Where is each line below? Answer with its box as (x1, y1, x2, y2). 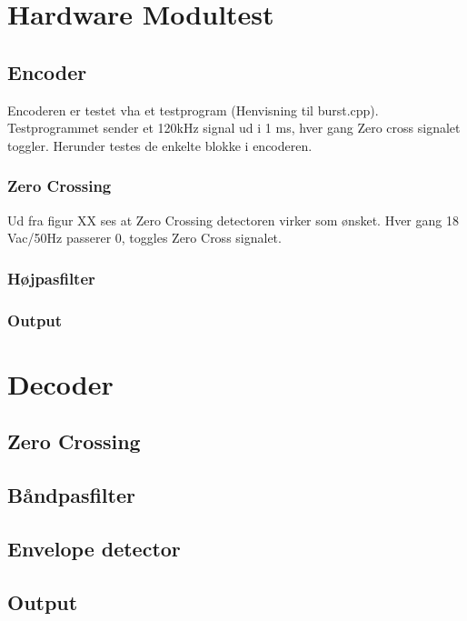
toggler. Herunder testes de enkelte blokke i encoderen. (7, 135, 313, 155)
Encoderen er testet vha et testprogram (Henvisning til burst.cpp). (7, 100, 379, 119)
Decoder (7, 365, 114, 402)
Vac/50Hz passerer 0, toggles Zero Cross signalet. (7, 228, 282, 247)
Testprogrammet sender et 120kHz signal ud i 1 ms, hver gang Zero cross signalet (7, 118, 461, 137)
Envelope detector (7, 534, 181, 562)
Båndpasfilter (7, 481, 135, 508)
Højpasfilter (7, 266, 95, 289)
